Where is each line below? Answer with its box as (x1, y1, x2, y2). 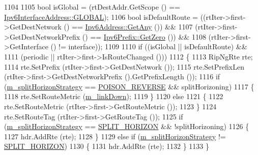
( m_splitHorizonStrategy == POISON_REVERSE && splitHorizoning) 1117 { (4, 81, 254, 91)
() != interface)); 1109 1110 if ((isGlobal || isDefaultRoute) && (50, 41, 247, 52)
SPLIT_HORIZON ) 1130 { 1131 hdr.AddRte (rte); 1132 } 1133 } (4, 141, 209, 151)
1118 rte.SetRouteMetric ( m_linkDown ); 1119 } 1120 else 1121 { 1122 (4, 91, 223, 102)
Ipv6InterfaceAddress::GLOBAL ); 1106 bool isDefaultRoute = (4, 11, 198, 22)
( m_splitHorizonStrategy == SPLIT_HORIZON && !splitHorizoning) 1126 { (4, 121, 249, 132)
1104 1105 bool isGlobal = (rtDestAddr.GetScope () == (4, 2, 180, 12)
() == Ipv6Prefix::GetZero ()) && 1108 (82, 31, 206, 42)
